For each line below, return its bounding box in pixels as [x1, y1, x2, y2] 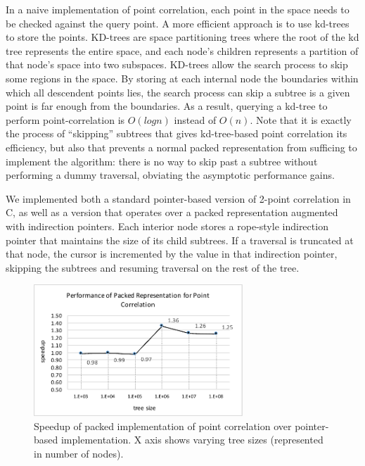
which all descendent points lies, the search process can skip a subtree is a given [6, 84, 350, 99]
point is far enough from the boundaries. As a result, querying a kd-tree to [6, 99, 328, 113]
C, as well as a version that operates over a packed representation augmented [6, 205, 338, 220]
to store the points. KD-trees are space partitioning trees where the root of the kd [6, 30, 359, 44]
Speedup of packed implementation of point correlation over [34, 418, 292, 433]
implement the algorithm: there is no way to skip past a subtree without [6, 153, 318, 168]
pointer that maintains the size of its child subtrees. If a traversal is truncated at [6, 232, 354, 247]
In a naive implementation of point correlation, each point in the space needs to [6, 2, 350, 16]
